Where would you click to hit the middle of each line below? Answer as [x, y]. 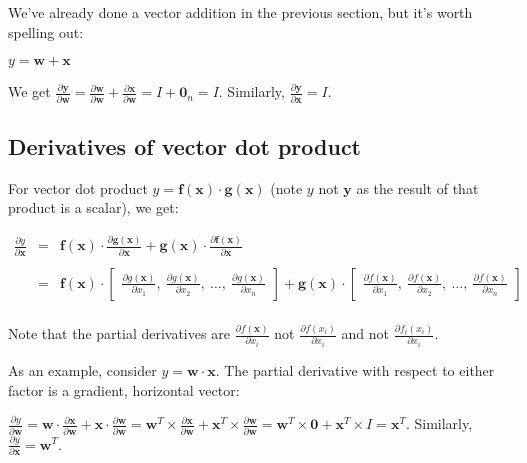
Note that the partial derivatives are [119, 333]
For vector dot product [78, 187]
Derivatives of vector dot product [185, 145]
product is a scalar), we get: [93, 207]
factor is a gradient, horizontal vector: [124, 389]
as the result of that [417, 187]
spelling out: [46, 31]
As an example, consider [82, 370]
